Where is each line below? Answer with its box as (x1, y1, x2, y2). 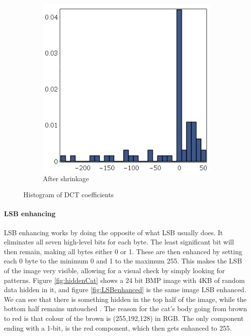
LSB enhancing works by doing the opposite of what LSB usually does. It (4, 227, 223, 237)
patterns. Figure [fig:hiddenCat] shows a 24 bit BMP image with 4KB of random (4, 275, 245, 285)
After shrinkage (43, 173, 89, 183)
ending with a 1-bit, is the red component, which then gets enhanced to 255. (4, 322, 232, 333)
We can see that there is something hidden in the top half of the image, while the (4, 294, 247, 304)
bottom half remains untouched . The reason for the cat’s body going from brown (4, 303, 247, 314)
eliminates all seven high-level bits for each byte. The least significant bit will (4, 237, 234, 247)
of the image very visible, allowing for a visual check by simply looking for (4, 265, 225, 275)
